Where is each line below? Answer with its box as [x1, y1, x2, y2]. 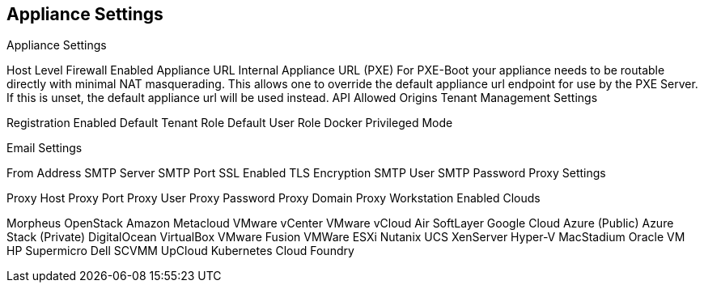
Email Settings [6, 141, 83, 155]
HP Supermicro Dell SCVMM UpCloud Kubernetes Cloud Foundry [6, 244, 354, 258]
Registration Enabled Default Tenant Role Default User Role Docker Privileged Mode [6, 116, 453, 130]
